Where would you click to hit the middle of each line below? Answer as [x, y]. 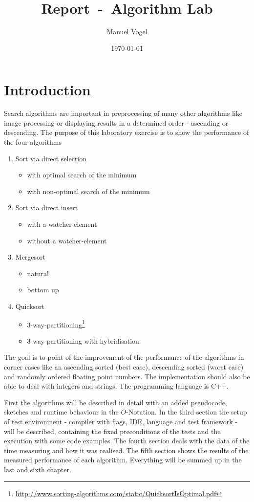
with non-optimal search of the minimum [88, 191]
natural [38, 273]
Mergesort [31, 257]
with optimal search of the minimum [82, 175]
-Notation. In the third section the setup [187, 412]
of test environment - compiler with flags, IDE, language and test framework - [121, 421]
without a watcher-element [67, 240]
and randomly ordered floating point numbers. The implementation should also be [127, 376]
